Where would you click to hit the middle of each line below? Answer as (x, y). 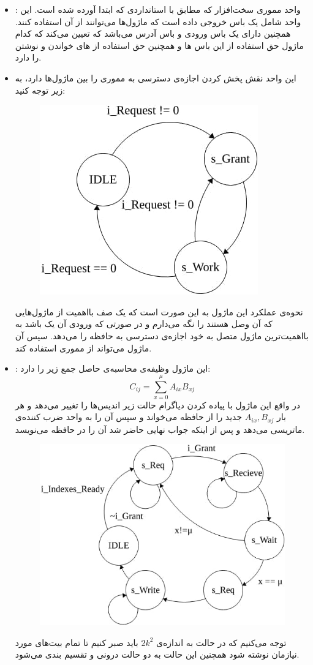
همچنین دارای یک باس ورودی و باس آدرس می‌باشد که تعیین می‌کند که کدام (153, 33)
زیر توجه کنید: (40, 90)
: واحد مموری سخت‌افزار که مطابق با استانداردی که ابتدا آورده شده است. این (158, 9)
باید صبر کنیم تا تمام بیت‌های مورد (77, 642)
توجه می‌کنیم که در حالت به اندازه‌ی (221, 642)
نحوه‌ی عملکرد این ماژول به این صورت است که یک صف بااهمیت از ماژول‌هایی (159, 311)
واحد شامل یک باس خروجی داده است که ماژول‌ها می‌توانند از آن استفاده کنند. (158, 21)
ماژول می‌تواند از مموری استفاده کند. (83, 348)
